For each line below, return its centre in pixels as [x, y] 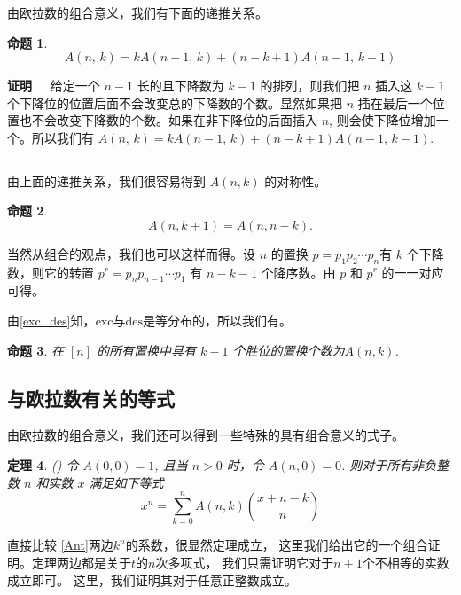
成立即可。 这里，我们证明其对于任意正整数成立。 [152, 579]
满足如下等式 [126, 482]
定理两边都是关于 [81, 563]
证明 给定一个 [54, 86]
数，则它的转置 [51, 272]
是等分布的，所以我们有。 [218, 320]
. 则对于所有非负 [389, 464]
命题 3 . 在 [35, 350]
